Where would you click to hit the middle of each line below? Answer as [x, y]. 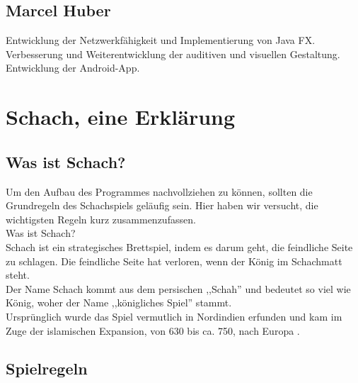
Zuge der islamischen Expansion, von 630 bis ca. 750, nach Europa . [153, 330]
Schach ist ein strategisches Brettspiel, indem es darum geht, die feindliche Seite [179, 246]
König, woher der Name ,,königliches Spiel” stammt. [119, 302]
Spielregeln [47, 368]
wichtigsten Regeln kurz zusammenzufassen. [101, 219]
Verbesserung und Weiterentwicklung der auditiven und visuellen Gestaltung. [173, 54]
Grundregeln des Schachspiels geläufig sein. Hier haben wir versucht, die [162, 205]
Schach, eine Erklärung [121, 117]
